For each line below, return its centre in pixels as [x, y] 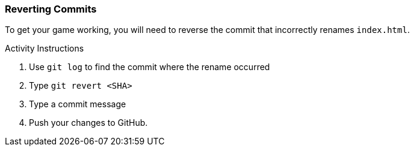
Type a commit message [78, 104]
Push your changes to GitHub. [88, 123]
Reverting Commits [51, 9]
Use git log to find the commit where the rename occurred [150, 67]
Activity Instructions [45, 49]
